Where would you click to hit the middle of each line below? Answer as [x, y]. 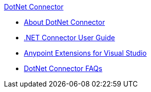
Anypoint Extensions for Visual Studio [85, 53]
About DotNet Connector [65, 22]
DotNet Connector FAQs [63, 68]
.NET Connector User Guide [70, 38]
